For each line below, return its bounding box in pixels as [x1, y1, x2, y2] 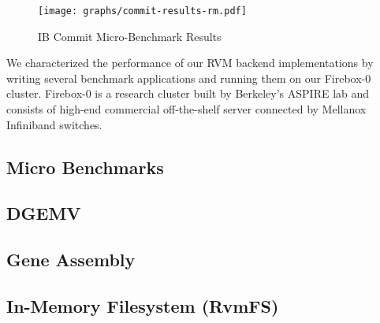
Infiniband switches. [6, 116, 102, 132]
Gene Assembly [6, 247, 136, 272]
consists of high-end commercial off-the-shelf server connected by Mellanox [6, 101, 367, 117]
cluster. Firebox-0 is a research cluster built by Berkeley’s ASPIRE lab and [6, 85, 370, 102]
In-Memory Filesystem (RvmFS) [6, 293, 279, 317]
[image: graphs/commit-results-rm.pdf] [38, 6, 247, 17]
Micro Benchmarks [6, 154, 164, 179]
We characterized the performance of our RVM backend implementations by [6, 54, 374, 71]
